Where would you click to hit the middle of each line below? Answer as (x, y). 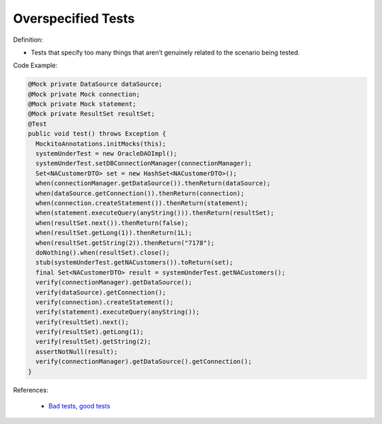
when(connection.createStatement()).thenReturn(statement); (142, 203)
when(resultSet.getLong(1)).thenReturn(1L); (114, 233)
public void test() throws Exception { (97, 134)
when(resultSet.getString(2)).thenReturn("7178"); (125, 243)
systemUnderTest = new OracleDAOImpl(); (106, 154)
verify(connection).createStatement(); (105, 302)
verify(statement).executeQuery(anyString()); (118, 312)
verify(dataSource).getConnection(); (101, 292)
